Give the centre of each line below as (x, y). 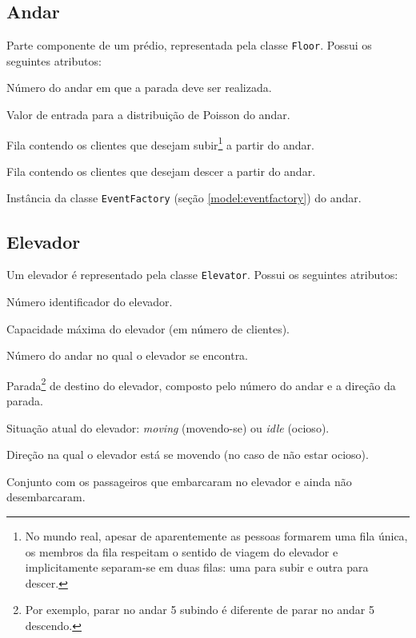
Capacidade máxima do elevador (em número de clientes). (148, 328)
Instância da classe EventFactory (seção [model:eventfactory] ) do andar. (184, 198)
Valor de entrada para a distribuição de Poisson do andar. (148, 115)
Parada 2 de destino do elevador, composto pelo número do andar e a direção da (201, 384)
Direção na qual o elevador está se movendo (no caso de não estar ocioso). (188, 455)
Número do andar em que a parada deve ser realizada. (139, 88)
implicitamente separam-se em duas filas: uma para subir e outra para (197, 567)
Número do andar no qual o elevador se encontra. (128, 355)
